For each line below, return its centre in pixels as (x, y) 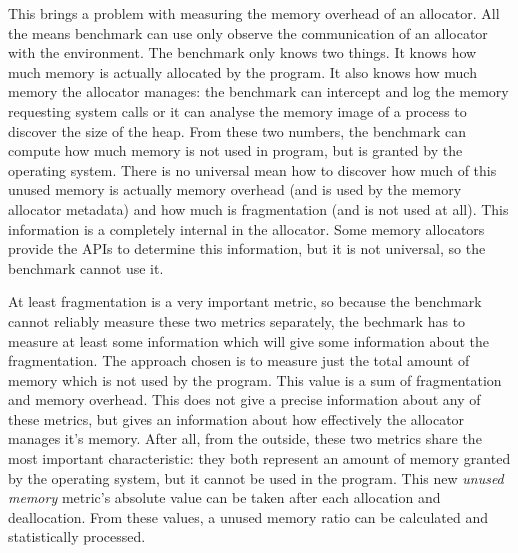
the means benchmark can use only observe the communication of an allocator (248, 32)
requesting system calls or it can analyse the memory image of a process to (237, 110)
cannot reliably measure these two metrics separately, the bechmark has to (237, 320)
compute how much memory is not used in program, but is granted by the (235, 150)
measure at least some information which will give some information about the (249, 340)
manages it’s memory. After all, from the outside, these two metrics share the (245, 438)
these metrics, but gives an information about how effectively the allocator (236, 418)
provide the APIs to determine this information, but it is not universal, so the (247, 248)
